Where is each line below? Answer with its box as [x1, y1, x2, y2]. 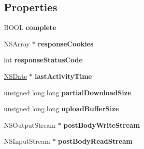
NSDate [4, 71, 27, 81]
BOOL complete [4, 22, 57, 32]
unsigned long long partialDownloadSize [4, 87, 131, 97]
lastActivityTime [35, 71, 92, 81]
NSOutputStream [4, 119, 56, 130]
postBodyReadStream [58, 136, 133, 146]
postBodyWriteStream [63, 119, 140, 130]
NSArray [4, 38, 30, 48]
